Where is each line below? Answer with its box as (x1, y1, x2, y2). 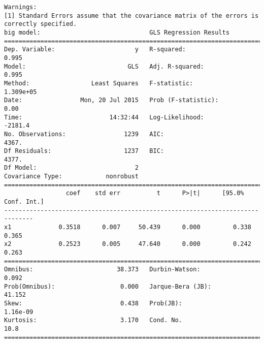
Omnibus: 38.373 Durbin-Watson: (4, 266, 201, 273)
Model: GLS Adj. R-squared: (4, 63, 204, 70)
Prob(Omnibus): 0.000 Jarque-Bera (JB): (4, 283, 212, 290)
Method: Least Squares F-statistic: (4, 79, 193, 87)
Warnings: (4, 4, 37, 11)
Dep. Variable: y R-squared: (4, 46, 186, 53)
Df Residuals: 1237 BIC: (4, 147, 164, 155)
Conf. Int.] (4, 198, 44, 206)
